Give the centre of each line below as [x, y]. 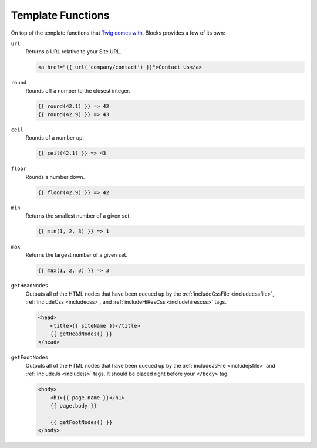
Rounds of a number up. [55, 138]
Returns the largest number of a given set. [76, 254]
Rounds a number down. [55, 177]
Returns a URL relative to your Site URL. [73, 52]
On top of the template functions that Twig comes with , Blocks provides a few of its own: [118, 33]
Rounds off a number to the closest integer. [78, 90]
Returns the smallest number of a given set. [78, 216]
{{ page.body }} [73, 405]
